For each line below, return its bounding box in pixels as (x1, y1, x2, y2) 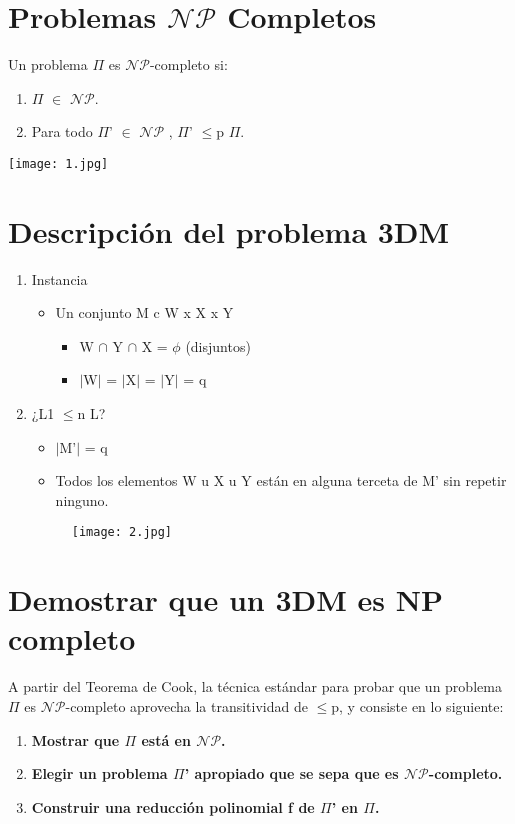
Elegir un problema (31, 763, 168, 784)
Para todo (31, 121, 93, 142)
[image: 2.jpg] (71, 525, 173, 540)
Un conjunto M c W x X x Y (55, 302, 234, 323)
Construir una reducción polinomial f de (31, 796, 315, 817)
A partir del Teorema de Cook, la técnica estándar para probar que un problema (8, 676, 502, 697)
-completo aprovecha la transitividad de (65, 696, 308, 716)
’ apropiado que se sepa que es (184, 763, 399, 784)
